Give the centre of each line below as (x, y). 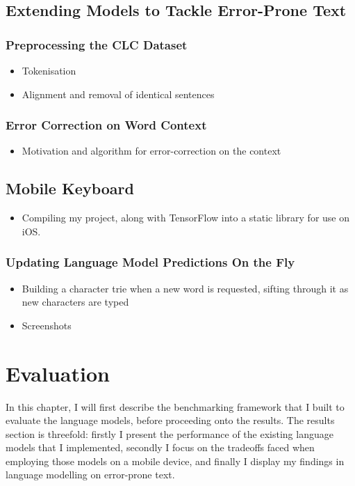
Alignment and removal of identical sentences (118, 94)
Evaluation (58, 373)
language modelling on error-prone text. (90, 475)
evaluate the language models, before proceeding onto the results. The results (170, 420)
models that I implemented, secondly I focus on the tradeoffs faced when (160, 447)
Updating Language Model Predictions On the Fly (150, 262)
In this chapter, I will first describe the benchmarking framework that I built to (175, 406)
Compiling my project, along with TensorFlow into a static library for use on (185, 218)
